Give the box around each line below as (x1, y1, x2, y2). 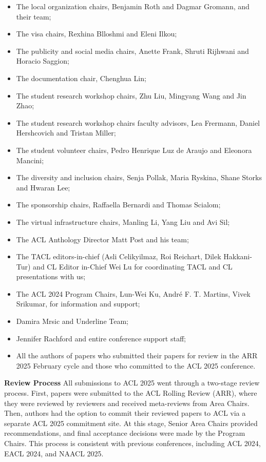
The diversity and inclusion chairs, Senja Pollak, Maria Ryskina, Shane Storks (16, 172, 262, 183)
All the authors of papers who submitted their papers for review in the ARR (16, 350, 258, 361)
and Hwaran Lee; (16, 182, 70, 192)
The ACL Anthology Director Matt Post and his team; (16, 234, 189, 244)
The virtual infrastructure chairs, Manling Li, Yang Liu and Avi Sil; (16, 216, 230, 227)
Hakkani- (223, 251, 252, 262)
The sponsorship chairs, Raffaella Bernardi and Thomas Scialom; (16, 199, 221, 210)
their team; (16, 11, 51, 22)
